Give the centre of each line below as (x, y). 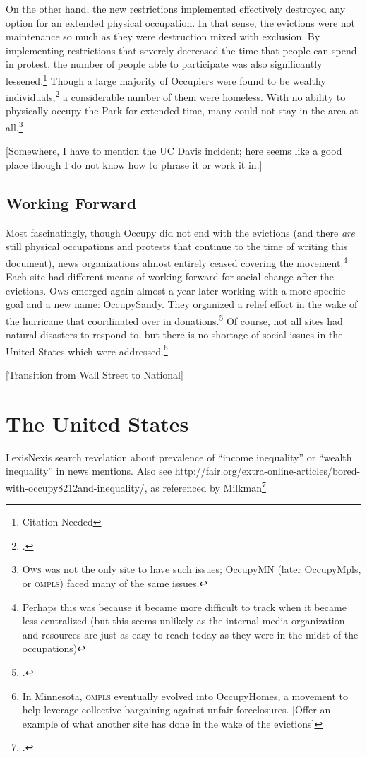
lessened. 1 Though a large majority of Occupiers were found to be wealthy (166, 79)
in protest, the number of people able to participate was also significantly (164, 64)
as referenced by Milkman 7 (208, 486)
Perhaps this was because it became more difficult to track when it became (184, 606)
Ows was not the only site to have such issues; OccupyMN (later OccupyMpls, (192, 569)
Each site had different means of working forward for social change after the (170, 277)
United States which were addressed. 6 (87, 350)
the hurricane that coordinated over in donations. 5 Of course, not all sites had (174, 319)
